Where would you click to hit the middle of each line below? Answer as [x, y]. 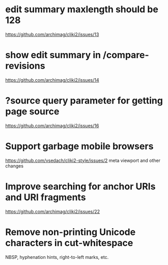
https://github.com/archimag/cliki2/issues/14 [52, 80]
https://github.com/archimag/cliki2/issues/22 [53, 211]
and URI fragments [46, 197]
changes [15, 166]
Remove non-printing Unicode [71, 232]
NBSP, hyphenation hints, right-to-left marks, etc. [57, 257]
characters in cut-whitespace [69, 243]
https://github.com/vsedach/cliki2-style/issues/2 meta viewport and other [83, 160]
